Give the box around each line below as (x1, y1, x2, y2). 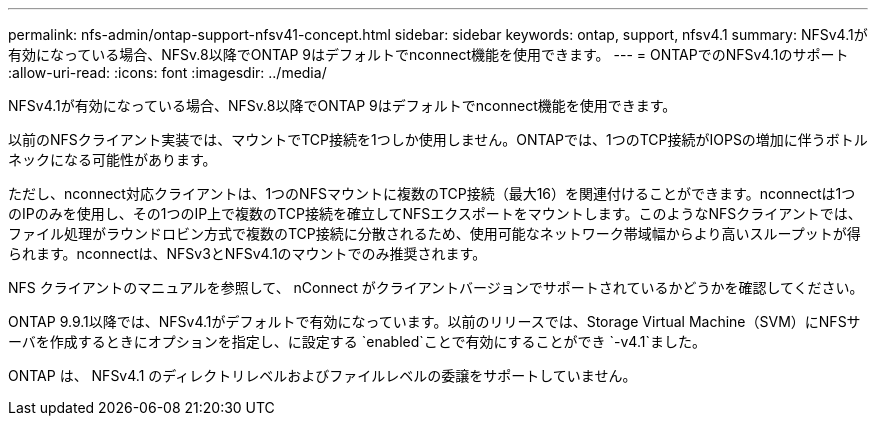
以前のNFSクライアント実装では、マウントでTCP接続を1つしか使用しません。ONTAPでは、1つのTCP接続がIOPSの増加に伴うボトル (8, 131, 868, 148)
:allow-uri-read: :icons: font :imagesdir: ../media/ (8, 64, 327, 81)
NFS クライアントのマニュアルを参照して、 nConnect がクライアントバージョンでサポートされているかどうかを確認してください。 (8, 279, 864, 296)
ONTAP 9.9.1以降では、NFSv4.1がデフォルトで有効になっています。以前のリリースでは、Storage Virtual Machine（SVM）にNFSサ (8, 313, 861, 330)
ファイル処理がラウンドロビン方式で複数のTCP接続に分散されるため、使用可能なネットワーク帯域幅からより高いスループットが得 (8, 225, 861, 242)
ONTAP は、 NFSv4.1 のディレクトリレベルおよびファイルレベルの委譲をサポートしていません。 (8, 367, 637, 384)
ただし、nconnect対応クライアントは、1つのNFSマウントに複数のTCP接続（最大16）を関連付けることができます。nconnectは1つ (8, 185, 856, 202)
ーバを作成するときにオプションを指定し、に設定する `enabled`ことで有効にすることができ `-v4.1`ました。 (8, 333, 706, 350)
